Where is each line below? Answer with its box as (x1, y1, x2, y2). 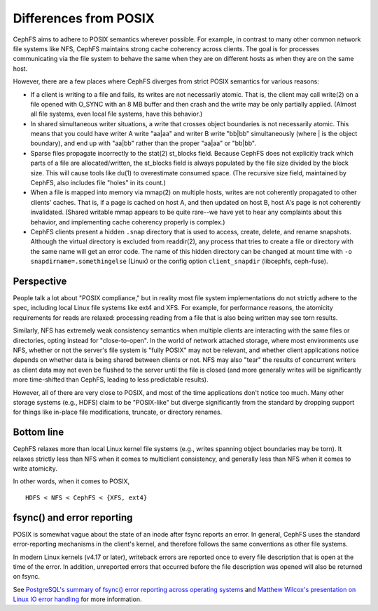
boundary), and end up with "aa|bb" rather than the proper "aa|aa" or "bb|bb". (30, 139, 257, 147)
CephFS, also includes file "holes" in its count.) (30, 179, 166, 187)
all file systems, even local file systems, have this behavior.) (30, 109, 203, 119)
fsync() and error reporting (13, 511, 133, 523)
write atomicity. (13, 464, 57, 473)
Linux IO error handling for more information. (13, 595, 142, 603)
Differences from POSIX (13, 11, 155, 26)
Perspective (13, 275, 67, 287)
